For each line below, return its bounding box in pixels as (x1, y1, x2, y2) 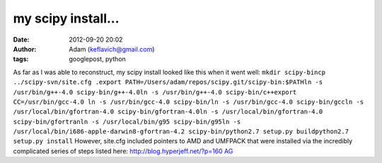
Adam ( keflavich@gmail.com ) (69, 44, 155, 53)
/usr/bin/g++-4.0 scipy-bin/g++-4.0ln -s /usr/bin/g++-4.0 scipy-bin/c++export (13, 88, 297, 96)
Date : (13, 35, 30, 44)
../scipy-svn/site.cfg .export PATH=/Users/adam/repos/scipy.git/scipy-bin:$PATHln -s (13, 78, 323, 86)
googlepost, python (69, 55, 127, 64)
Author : (13, 44, 37, 53)
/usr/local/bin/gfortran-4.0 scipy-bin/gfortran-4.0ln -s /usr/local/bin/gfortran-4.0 (13, 108, 323, 116)
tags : (13, 55, 29, 64)
